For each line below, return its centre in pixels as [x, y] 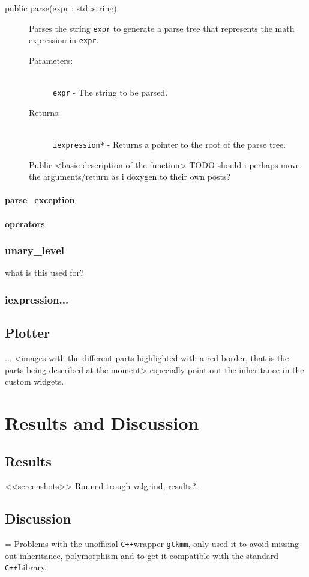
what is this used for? [44, 273]
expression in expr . [64, 40]
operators [25, 223]
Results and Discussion [102, 422]
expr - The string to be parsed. [110, 92]
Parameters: [51, 60]
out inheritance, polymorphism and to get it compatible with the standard [142, 555]
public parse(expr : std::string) [61, 8]
